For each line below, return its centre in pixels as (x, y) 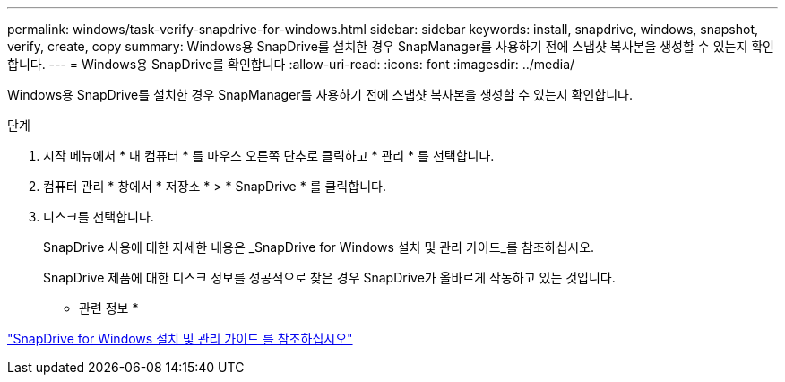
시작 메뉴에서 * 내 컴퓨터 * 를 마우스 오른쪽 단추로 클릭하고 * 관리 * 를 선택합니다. (269, 156)
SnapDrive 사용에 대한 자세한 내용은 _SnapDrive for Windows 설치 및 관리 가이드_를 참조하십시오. (319, 247)
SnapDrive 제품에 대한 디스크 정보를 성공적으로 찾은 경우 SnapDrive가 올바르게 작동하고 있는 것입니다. (329, 278)
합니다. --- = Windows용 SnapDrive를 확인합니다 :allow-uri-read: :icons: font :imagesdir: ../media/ (291, 64)
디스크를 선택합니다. (99, 217)
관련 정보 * (109, 308)
